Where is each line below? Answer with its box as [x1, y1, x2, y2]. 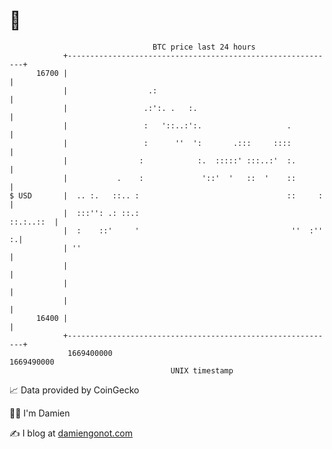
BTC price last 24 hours [152, 42, 256, 52]
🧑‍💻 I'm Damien [9, 407, 71, 419]
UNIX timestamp [170, 365, 234, 376]
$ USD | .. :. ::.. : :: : [9, 190, 324, 201]
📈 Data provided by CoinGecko [9, 384, 140, 396]
